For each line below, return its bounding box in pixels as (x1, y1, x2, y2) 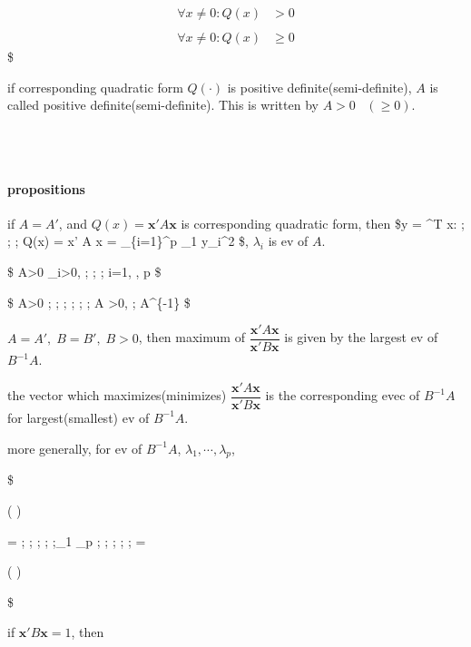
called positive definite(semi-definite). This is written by (7, 95, 319, 114)
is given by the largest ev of (284, 328, 438, 347)
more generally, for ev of (7, 438, 142, 457)
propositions (7, 179, 85, 198)
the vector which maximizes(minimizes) (7, 386, 227, 405)
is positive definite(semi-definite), (227, 77, 412, 96)
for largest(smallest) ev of (7, 407, 150, 426)
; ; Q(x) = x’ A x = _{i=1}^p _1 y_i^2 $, (7, 231, 250, 250)
